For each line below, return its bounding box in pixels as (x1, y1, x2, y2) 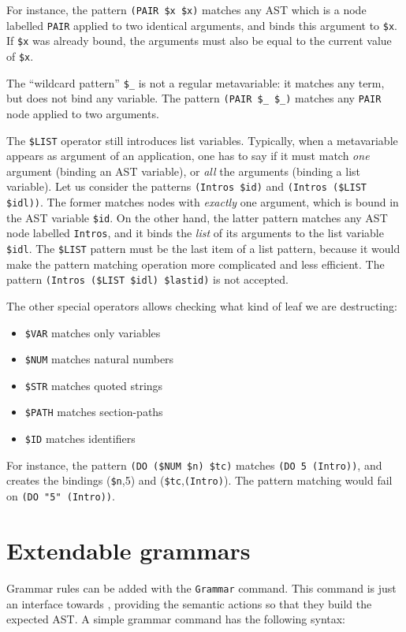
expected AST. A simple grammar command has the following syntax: (6, 611, 346, 627)
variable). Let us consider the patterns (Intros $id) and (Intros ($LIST (6, 178, 367, 195)
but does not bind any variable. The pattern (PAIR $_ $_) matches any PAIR (6, 90, 382, 106)
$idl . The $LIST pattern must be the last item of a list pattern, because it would (6, 240, 400, 256)
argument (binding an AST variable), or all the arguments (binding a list (6, 162, 360, 179)
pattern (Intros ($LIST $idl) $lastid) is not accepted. (6, 271, 289, 288)
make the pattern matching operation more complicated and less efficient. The (6, 255, 385, 272)
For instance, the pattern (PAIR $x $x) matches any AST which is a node (6, 2, 367, 17)
